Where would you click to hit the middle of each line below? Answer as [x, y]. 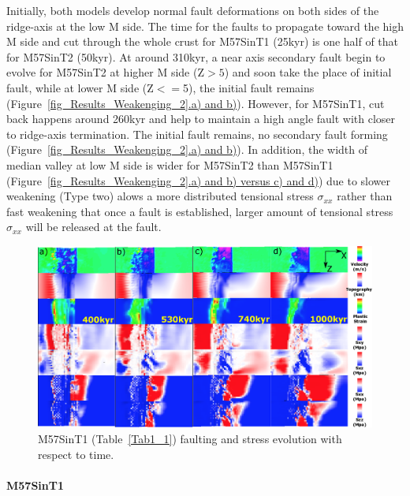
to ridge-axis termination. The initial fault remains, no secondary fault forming [197, 134]
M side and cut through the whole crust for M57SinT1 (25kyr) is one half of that [203, 41]
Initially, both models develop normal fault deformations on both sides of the [193, 10]
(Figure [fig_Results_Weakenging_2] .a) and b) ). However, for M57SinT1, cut [196, 103]
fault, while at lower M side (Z [80, 87]
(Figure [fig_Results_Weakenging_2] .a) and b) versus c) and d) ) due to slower [199, 180]
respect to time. [76, 454]
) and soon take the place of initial [308, 72]
